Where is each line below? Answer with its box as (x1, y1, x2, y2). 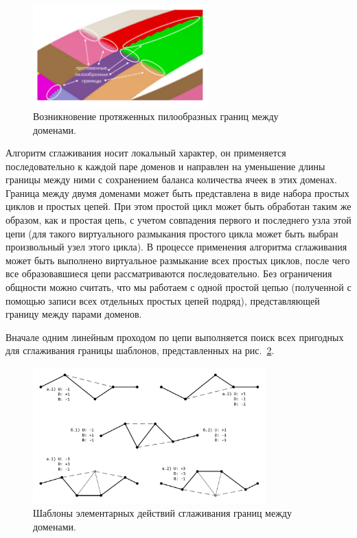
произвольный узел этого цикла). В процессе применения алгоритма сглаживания (5, 239, 347, 254)
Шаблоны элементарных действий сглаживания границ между (33, 506, 292, 520)
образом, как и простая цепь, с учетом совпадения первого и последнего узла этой (5, 213, 352, 227)
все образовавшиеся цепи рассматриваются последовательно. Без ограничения (5, 266, 332, 281)
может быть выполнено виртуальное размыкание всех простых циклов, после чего (5, 253, 350, 267)
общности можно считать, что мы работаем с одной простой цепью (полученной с (5, 280, 352, 294)
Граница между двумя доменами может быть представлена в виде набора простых (5, 185, 349, 200)
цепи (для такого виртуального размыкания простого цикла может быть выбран (5, 226, 338, 240)
